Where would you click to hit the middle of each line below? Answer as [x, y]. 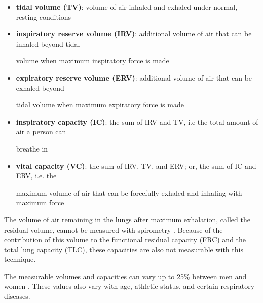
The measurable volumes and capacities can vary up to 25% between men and [125, 276]
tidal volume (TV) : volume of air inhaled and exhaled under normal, [127, 7]
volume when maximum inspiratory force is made [92, 61]
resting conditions [44, 16]
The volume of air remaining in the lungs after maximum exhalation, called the [127, 219]
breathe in [32, 148]
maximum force [40, 202]
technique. [20, 259]
